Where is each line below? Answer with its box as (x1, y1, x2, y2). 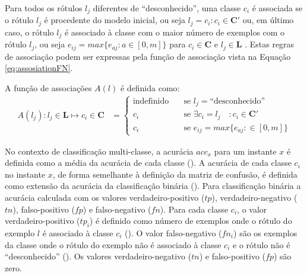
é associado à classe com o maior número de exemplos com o (64, 25, 285, 38)
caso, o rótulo (5, 25, 54, 38)
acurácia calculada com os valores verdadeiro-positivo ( (5, 191, 205, 203)
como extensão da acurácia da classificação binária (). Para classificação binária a (5, 179, 301, 192)
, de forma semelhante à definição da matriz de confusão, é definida (52, 168, 297, 180)
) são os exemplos (233, 226, 297, 239)
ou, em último (242, 14, 294, 26)
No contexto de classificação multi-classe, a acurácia (5, 145, 194, 157)
